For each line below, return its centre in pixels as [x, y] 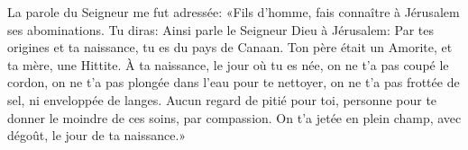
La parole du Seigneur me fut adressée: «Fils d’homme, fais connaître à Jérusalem [234, 12]
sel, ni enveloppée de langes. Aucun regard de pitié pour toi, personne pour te [222, 99]
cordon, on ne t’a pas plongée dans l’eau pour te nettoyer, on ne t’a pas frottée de [234, 82]
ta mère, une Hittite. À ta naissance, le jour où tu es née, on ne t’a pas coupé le [228, 64]
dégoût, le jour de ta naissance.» [97, 135]
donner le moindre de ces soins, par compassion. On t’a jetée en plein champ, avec [234, 117]
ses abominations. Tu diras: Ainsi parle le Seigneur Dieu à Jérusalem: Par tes [221, 29]
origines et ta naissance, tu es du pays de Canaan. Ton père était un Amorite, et [230, 47]
